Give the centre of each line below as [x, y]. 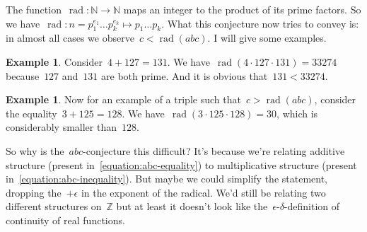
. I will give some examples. [267, 38]
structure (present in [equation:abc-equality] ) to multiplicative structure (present [181, 164]
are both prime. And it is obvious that [185, 75]
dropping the [34, 192]
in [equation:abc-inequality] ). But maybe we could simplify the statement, [167, 179]
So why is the [35, 150]
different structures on [54, 206]
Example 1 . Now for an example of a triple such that [123, 99]
